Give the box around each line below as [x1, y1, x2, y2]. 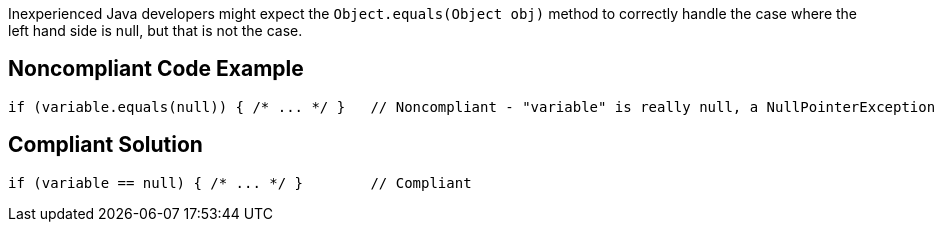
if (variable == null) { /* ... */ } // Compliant [8, 174, 472, 191]
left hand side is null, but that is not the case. [8, 22, 303, 39]
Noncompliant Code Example [8, 56, 304, 82]
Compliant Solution [8, 132, 203, 158]
